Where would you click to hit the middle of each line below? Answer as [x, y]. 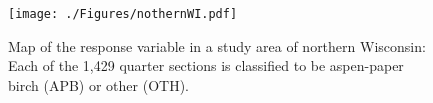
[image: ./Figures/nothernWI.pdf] [123, 14]
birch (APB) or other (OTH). [98, 84]
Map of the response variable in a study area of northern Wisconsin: [217, 45]
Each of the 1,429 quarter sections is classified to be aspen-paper [206, 65]
